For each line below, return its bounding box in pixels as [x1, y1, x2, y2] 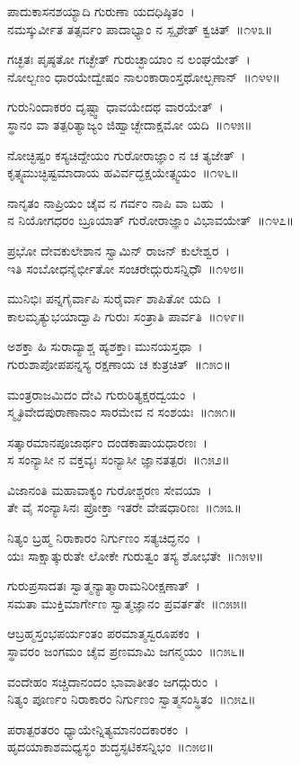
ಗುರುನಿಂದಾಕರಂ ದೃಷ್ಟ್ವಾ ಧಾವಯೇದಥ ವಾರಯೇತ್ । [7, 97, 224, 116]
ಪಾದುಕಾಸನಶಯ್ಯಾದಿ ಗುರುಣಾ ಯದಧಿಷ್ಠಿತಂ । [7, 2, 195, 20]
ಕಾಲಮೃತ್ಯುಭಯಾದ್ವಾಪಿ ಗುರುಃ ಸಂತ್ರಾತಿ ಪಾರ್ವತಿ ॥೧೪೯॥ [7, 306, 245, 325]
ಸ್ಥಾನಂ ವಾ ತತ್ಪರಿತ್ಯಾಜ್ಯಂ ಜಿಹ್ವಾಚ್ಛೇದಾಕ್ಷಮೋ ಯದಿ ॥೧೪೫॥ [7, 114, 252, 133]
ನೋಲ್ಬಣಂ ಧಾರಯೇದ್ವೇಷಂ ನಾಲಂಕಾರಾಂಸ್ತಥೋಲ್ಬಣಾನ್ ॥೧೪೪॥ [7, 67, 280, 85]
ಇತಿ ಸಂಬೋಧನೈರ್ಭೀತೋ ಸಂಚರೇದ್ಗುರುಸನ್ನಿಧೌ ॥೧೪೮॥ [7, 258, 245, 277]
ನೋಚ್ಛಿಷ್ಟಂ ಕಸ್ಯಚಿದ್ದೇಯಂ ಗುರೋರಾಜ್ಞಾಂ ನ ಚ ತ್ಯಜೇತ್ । [7, 145, 246, 164]
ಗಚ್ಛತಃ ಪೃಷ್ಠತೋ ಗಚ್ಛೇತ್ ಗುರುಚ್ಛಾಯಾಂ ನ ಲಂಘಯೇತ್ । [7, 49, 251, 68]
